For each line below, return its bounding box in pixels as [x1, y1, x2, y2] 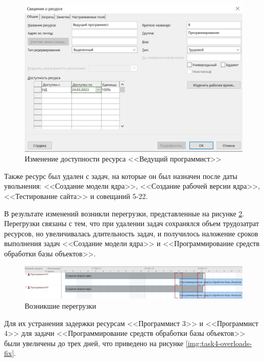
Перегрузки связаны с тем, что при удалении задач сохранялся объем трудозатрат [4, 218, 259, 229]
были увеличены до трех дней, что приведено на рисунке [4, 337, 184, 348]
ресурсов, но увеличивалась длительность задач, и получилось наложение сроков [4, 228, 258, 238]
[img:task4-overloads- [185, 337, 252, 348]
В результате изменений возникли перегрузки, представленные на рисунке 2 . [4, 208, 244, 218]
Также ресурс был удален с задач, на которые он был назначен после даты [4, 170, 238, 181]
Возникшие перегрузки [25, 300, 97, 311]
